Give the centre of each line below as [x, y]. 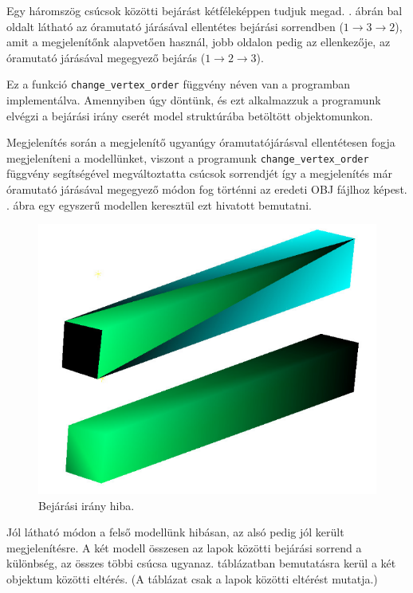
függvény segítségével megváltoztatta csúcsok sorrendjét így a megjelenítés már [199, 173]
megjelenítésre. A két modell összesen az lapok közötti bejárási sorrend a [184, 547]
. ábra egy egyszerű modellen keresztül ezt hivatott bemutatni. [159, 204]
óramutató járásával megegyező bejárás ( [106, 57]
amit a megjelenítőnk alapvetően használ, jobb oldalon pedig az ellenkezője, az [199, 42]
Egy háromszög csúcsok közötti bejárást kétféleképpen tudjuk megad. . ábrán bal [205, 10]
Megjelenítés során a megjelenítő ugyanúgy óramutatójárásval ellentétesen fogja [201, 142]
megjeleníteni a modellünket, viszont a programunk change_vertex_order [188, 157]
